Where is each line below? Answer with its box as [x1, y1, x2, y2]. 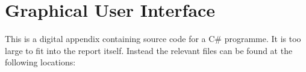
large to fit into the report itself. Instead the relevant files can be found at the [5, 44, 293, 56]
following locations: [5, 56, 76, 68]
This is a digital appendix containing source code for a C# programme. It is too [5, 32, 301, 45]
